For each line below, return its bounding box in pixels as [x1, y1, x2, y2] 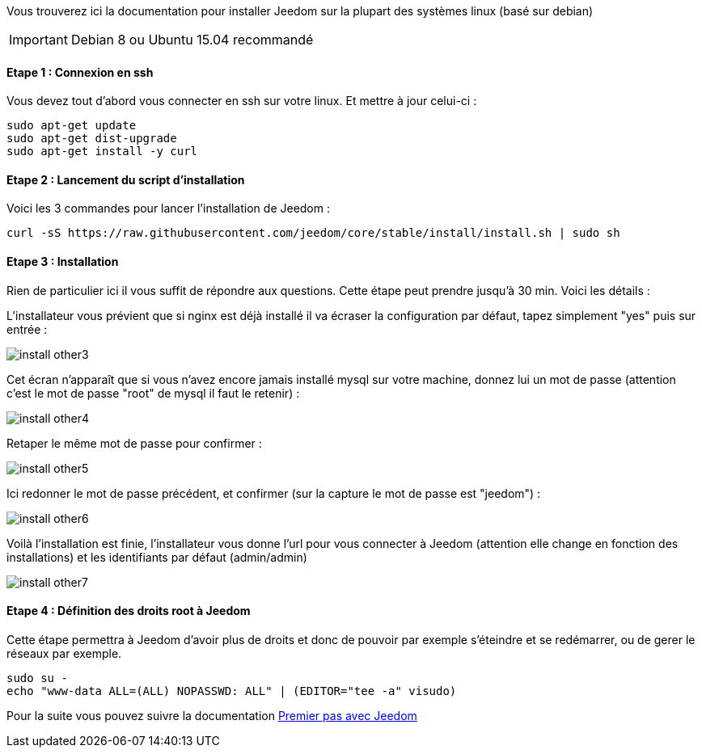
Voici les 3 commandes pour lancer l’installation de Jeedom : [6, 201, 330, 216]
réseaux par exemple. [6, 646, 122, 660]
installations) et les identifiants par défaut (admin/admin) [6, 550, 307, 564]
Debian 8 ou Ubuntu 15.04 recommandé [70, 32, 314, 48]
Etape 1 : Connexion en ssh [6, 65, 154, 79]
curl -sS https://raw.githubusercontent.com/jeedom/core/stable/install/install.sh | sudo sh [6, 226, 620, 240]
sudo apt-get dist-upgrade [6, 132, 177, 145]
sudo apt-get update [6, 119, 137, 133]
